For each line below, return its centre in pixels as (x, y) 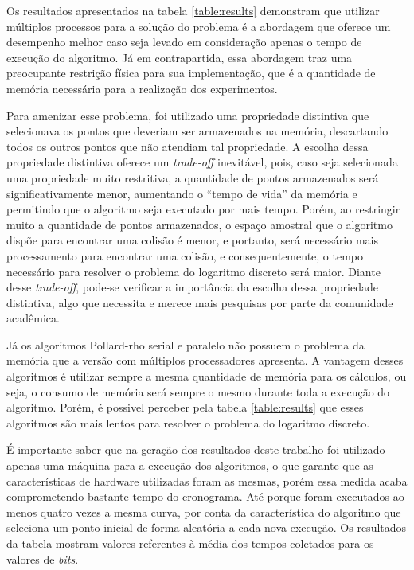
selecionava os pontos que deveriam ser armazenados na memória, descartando (197, 131)
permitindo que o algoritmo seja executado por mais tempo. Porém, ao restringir (203, 209)
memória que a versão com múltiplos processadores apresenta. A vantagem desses (205, 360)
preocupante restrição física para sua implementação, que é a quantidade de (191, 73)
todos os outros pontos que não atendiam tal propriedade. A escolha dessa (187, 146)
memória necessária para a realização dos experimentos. (142, 88)
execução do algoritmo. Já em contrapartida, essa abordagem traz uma (180, 57)
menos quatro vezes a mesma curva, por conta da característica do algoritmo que (204, 511)
